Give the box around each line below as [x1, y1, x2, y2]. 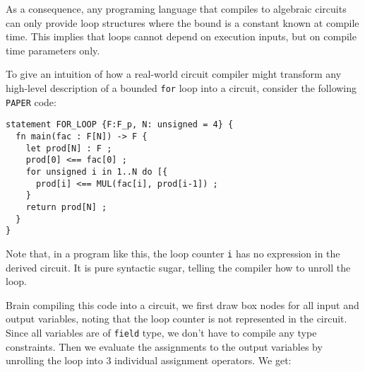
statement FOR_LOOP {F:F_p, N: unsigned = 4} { [6, 120, 234, 130]
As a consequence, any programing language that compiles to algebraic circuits [6, 1, 347, 16]
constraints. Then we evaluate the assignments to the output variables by [6, 339, 323, 354]
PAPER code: [6, 94, 56, 109]
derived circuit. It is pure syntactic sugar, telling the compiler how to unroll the [6, 260, 351, 274]
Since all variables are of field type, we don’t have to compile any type [6, 325, 317, 339]
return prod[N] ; [25, 202, 107, 212]
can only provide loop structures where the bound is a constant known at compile [6, 15, 359, 30]
